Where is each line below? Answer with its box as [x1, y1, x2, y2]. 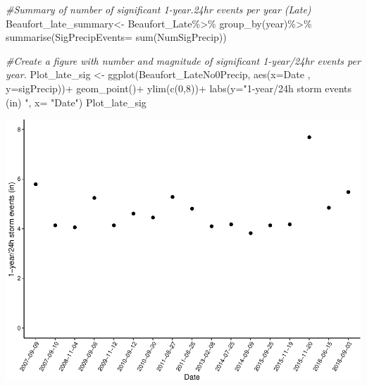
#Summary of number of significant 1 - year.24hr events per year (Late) [6, 2, 311, 16]
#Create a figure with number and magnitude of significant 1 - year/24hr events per [6, 53, 361, 68]
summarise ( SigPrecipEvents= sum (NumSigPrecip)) [6, 30, 227, 44]
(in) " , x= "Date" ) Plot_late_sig [6, 94, 147, 109]
